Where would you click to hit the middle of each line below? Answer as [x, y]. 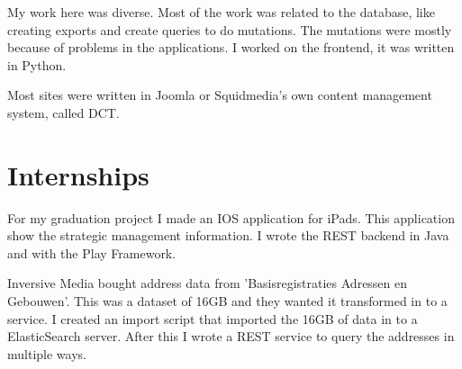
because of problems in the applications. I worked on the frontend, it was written [231, 47]
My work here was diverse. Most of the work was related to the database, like [221, 12]
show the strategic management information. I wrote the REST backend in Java [228, 235]
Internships [78, 174]
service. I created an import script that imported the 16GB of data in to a [213, 318]
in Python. [37, 64]
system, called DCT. [63, 112]
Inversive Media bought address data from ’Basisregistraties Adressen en [208, 283]
